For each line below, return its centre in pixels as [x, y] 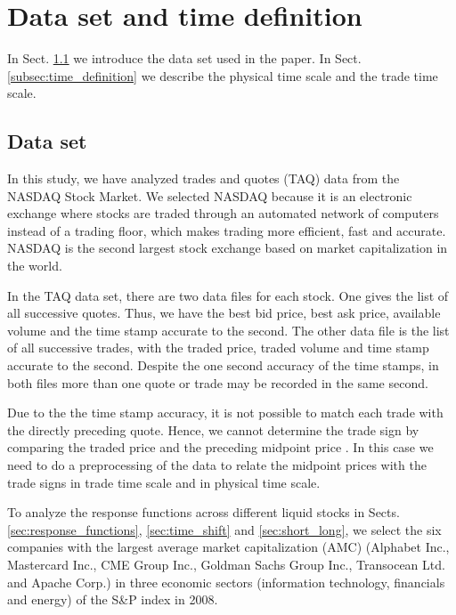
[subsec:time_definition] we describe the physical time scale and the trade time [223, 75]
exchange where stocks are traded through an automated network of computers [223, 213]
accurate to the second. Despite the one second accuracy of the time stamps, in [223, 365]
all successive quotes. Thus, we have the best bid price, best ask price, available [224, 313]
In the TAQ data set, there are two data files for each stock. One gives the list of [228, 295]
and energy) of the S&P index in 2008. [113, 599]
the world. [35, 266]
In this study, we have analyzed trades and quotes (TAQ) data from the [204, 178]
